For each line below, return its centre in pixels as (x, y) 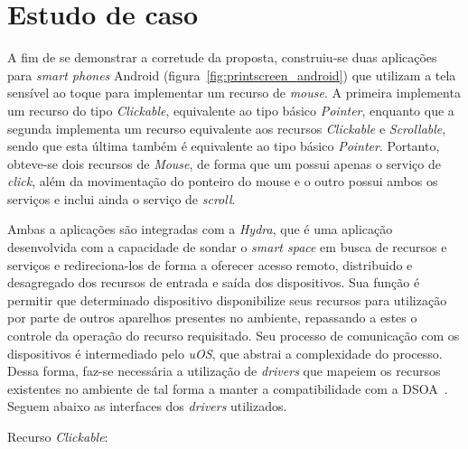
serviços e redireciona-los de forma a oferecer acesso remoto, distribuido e (210, 264)
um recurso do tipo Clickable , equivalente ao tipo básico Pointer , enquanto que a (231, 110)
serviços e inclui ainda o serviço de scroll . (122, 198)
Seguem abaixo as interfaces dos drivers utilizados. (147, 406)
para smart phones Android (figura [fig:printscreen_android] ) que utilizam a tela (232, 75)
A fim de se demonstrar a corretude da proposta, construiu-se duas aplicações (222, 57)
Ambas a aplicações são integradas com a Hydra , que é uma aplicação (200, 229)
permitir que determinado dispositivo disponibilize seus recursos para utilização (227, 299)
